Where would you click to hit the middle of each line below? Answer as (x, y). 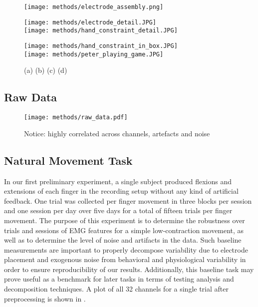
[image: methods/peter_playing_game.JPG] (94, 54)
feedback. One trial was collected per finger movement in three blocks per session (128, 200)
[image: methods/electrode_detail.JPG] (90, 22)
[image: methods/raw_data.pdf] (76, 118)
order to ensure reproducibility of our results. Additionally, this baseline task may (129, 269)
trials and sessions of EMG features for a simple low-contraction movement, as (124, 230)
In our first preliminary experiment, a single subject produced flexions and (118, 181)
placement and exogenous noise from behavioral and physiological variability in (125, 259)
